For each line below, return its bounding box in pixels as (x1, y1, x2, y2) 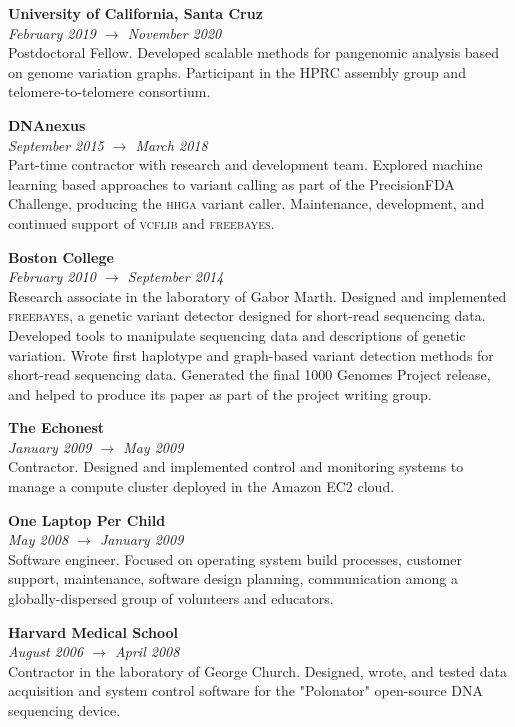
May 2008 (8, 529, 69, 550)
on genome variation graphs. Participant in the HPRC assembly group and (8, 61, 466, 82)
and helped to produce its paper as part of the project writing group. (8, 383, 432, 404)
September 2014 (127, 266, 224, 287)
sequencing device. (8, 700, 121, 720)
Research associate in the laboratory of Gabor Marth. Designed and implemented (8, 285, 507, 306)
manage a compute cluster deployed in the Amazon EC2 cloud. (8, 476, 395, 497)
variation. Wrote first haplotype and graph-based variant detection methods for (8, 344, 494, 365)
